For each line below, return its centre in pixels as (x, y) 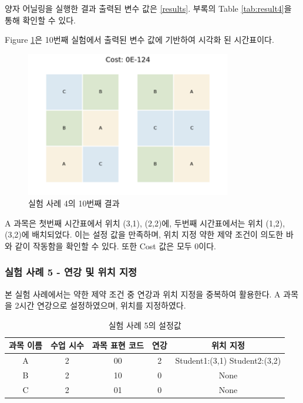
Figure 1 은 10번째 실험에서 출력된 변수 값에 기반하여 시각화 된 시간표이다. (139, 40)
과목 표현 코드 (118, 345)
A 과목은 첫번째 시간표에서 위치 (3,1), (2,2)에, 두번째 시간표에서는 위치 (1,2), (145, 223)
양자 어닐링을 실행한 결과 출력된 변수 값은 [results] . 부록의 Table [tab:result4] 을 (148, 8)
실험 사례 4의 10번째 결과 (74, 203)
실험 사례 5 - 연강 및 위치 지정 (71, 272)
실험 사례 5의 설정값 (145, 325)
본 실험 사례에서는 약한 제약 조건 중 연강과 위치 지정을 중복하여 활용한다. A (143, 294)
